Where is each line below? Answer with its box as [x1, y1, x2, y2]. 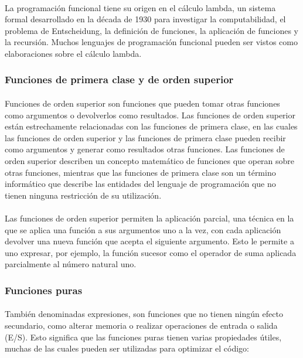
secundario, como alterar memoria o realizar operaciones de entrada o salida [5, 319, 278, 331]
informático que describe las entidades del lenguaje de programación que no [5, 178, 276, 190]
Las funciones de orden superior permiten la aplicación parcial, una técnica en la [5, 212, 294, 224]
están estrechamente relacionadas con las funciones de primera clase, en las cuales [5, 120, 298, 132]
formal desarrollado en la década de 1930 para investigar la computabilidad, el [5, 13, 286, 25]
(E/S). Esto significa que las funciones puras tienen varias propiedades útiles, [5, 330, 282, 343]
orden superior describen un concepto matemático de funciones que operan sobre [5, 154, 295, 166]
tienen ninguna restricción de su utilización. [5, 189, 162, 201]
